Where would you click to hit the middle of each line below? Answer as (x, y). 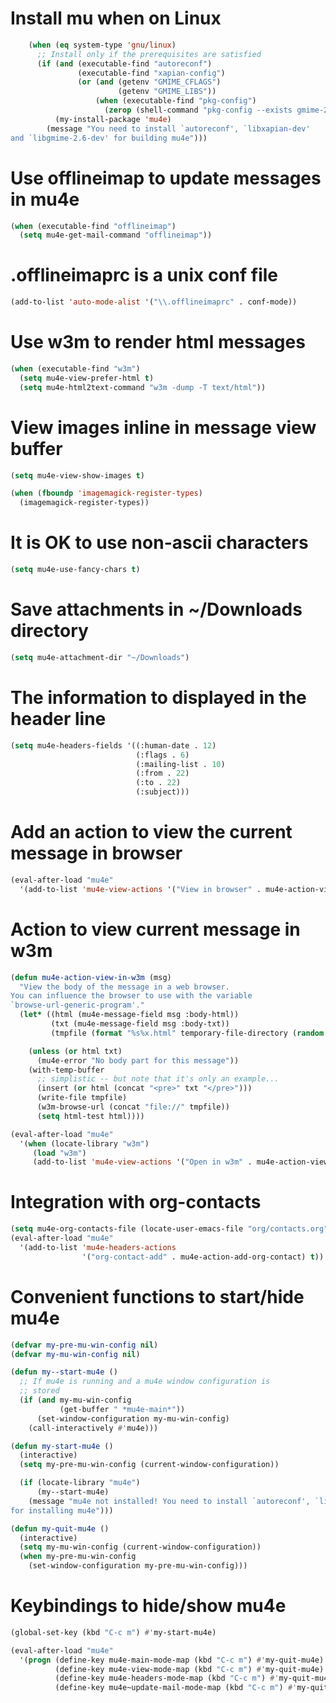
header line (58, 719)
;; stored (39, 1391)
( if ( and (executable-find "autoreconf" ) (124, 63)
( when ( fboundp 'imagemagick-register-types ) (106, 493)
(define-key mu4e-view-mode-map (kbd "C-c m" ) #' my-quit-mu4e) (189, 1669)
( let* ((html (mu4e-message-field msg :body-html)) (129, 1015)
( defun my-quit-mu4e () (60, 1528)
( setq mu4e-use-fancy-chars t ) (75, 570)
